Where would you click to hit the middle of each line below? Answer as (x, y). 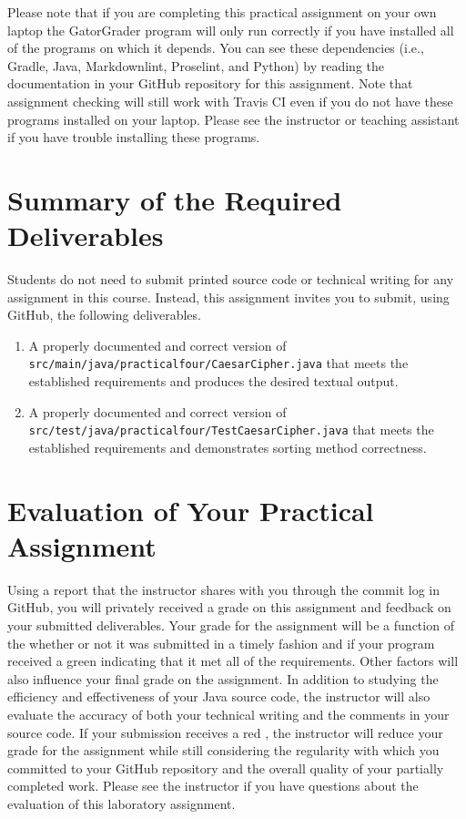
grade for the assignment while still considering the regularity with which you (223, 750)
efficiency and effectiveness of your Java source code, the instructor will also (219, 696)
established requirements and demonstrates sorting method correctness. (228, 447)
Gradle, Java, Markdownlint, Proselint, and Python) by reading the (196, 65)
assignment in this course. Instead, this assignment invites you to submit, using (228, 297)
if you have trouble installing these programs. (134, 137)
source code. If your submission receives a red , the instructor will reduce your (225, 732)
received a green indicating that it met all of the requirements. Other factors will (233, 661)
